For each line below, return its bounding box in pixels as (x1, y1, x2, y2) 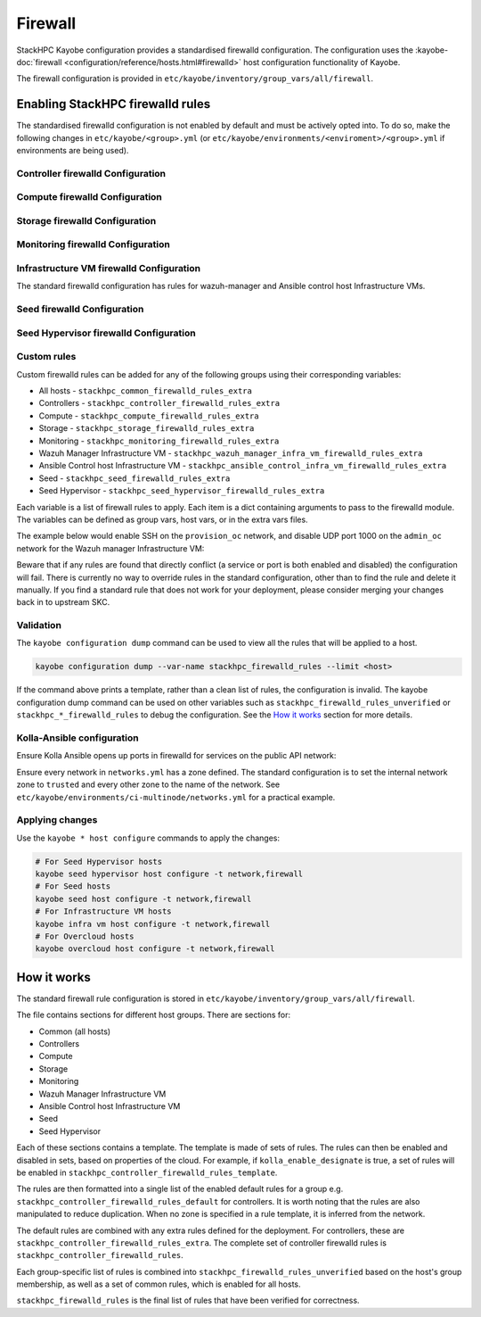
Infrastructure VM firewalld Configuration (16, 262, 201, 275)
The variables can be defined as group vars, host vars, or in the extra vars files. (16, 514, 308, 525)
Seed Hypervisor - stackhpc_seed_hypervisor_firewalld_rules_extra (38, 485, 325, 496)
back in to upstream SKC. (16, 597, 110, 608)
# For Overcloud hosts (35, 931, 135, 941)
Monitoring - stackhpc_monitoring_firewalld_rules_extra (38, 435, 280, 446)
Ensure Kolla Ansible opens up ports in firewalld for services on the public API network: (16, 750, 337, 761)
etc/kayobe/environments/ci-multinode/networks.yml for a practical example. (16, 791, 336, 802)
